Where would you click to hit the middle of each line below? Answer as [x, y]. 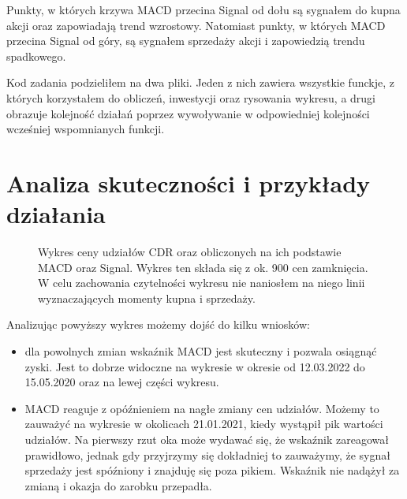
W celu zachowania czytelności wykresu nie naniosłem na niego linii [202, 283]
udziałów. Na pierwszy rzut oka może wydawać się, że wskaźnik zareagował [207, 439]
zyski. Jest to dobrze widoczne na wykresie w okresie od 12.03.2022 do [195, 366]
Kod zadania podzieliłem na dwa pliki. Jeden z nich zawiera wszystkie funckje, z [200, 82]
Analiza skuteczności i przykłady [189, 182]
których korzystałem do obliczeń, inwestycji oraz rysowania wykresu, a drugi [191, 97]
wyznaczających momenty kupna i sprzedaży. [147, 298]
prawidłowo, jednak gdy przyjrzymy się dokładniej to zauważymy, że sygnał [207, 454]
